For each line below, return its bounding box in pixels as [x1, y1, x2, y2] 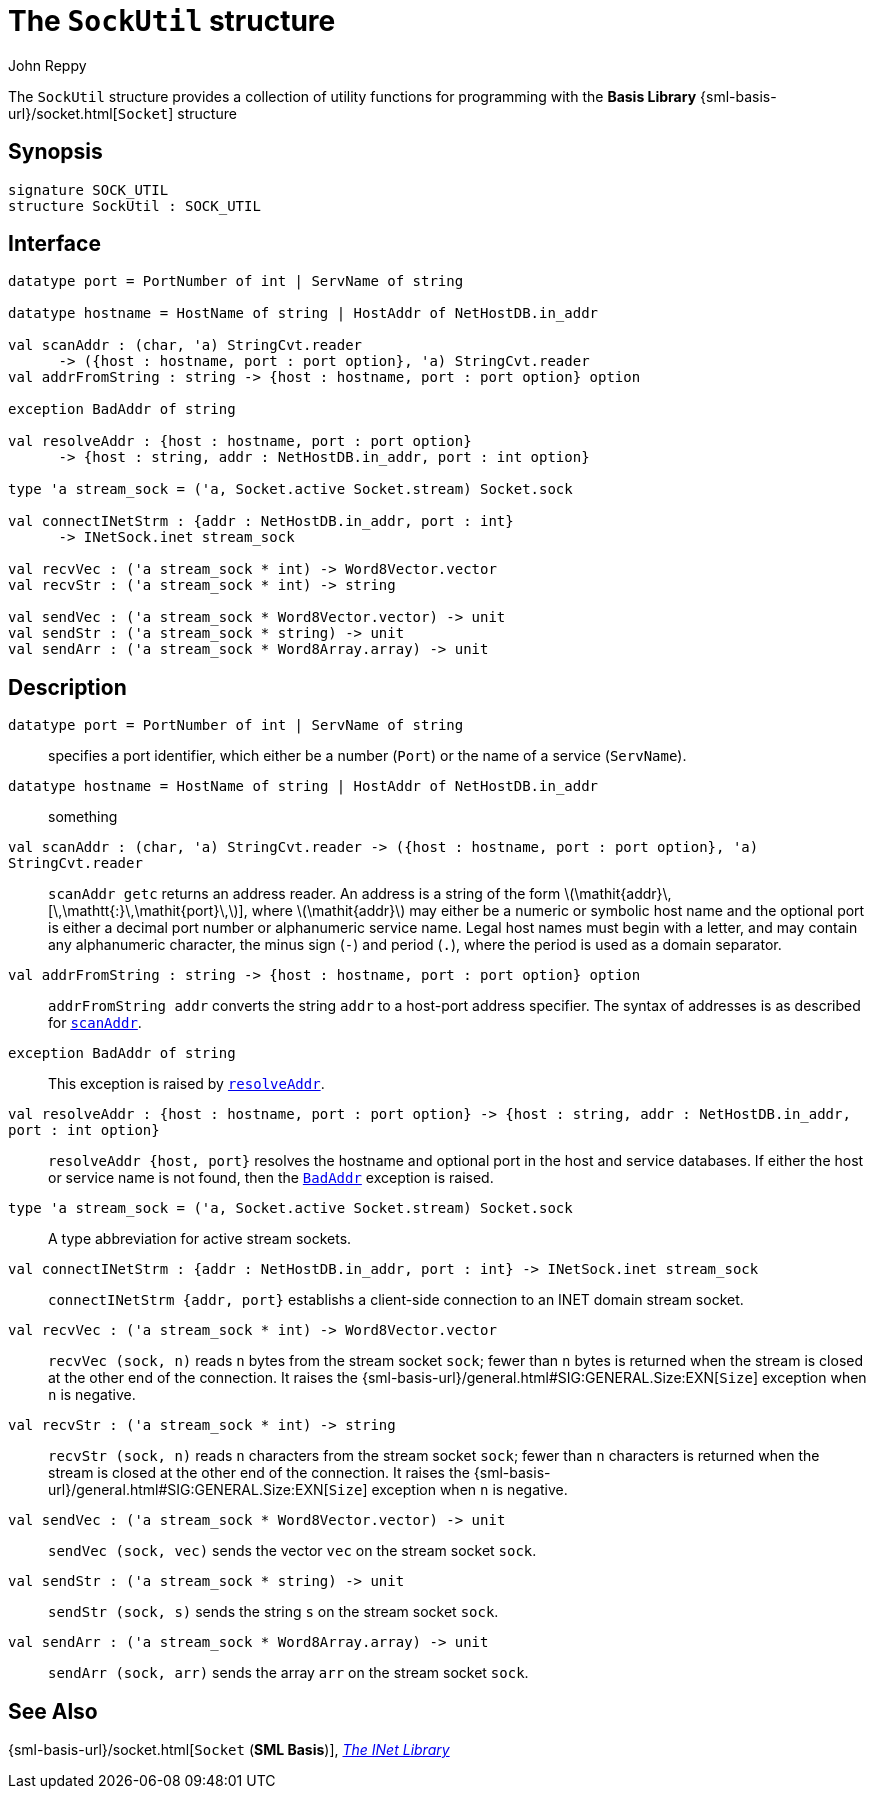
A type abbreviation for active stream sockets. [48, 1230, 352, 1248]
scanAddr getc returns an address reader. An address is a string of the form [48, 885, 561, 903]
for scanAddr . [48, 1014, 142, 1032]
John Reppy [8, 56, 87, 74]
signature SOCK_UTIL [8, 181, 169, 198]
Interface [8, 231, 101, 257]
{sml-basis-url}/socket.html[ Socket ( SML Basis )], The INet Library [8, 1741, 450, 1759]
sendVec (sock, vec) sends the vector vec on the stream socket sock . [48, 1542, 537, 1560]
